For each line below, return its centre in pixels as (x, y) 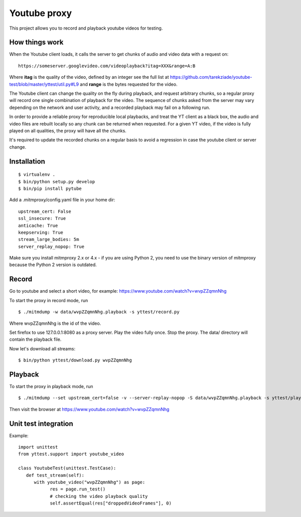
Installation (27, 161)
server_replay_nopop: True (51, 246)
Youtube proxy (41, 13)
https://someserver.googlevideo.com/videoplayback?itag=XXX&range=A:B (107, 66)
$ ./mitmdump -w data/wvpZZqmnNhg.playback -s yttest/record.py (99, 312)
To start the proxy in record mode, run (49, 300)
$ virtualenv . (37, 175)
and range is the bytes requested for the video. (129, 84)
